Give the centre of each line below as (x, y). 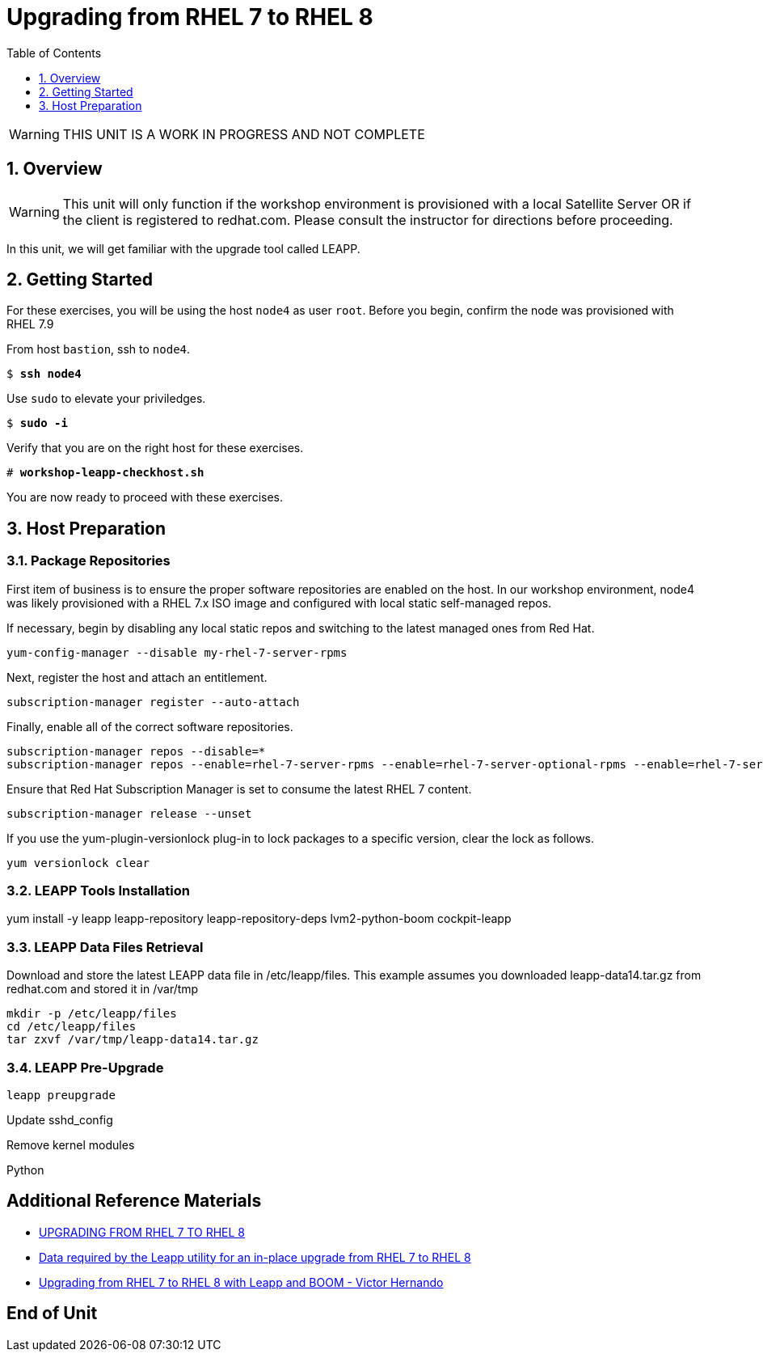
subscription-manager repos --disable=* (136, 751)
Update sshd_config (60, 1119)
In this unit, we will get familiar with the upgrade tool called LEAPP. (183, 248)
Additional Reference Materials (134, 1201)
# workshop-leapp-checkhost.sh (105, 473)
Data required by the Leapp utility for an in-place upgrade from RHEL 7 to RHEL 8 (255, 1257)
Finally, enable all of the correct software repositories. (150, 726)
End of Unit (52, 1314)
